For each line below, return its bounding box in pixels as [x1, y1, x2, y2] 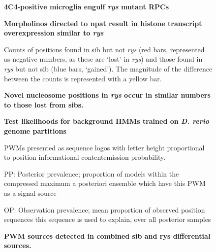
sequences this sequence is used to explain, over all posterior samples [4, 214, 211, 224]
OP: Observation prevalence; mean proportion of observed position [4, 204, 205, 215]
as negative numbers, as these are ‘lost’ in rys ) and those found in [4, 54, 203, 64]
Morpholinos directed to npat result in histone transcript [4, 18, 202, 28]
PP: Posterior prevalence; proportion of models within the [4, 168, 179, 179]
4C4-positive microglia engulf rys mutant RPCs [4, 1, 169, 11]
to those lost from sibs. [4, 99, 84, 109]
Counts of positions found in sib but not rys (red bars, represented [4, 44, 205, 54]
